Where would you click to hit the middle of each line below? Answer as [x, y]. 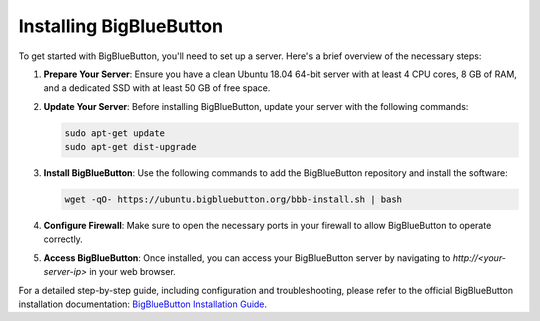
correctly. [63, 239]
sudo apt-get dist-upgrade [130, 147]
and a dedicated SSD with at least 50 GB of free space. [157, 88]
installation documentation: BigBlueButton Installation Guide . [143, 304]
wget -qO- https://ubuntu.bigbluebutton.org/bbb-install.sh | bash [233, 199]
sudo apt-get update [114, 133]
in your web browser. [132, 272]
